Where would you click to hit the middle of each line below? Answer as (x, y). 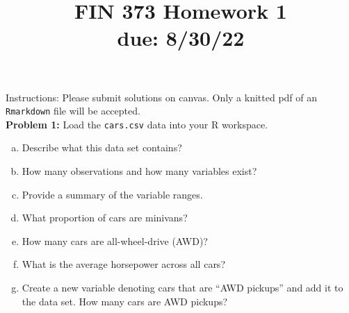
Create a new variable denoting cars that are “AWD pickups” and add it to (182, 288)
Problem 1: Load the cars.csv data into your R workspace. (137, 124)
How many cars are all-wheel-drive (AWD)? (115, 240)
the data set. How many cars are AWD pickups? (125, 301)
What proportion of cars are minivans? (105, 218)
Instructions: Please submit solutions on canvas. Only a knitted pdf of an (162, 97)
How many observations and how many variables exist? (139, 171)
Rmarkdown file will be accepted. (73, 111)
